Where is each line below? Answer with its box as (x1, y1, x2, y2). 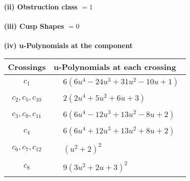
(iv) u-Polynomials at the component (4, 40, 133, 51)
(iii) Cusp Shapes (4, 21, 64, 31)
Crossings (8, 60, 46, 72)
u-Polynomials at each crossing (53, 60, 176, 72)
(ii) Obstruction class (4, 1, 78, 11)
